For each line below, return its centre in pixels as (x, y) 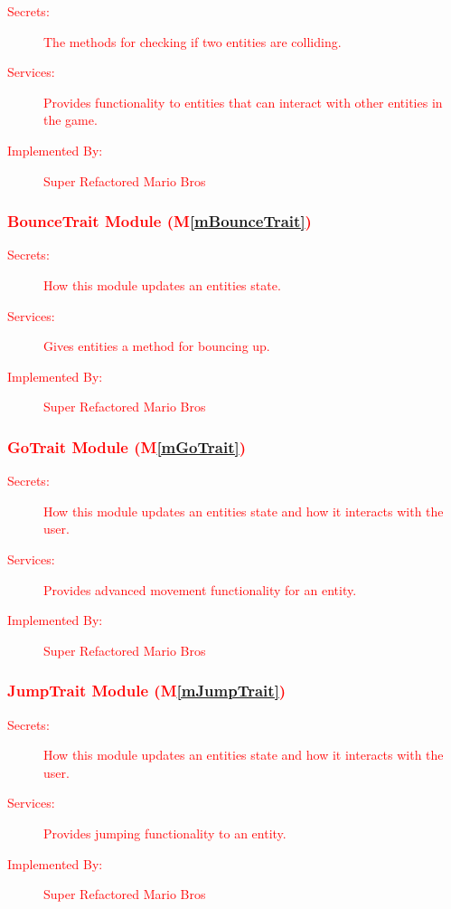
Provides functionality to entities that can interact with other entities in (243, 102)
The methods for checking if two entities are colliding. (193, 41)
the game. (70, 120)
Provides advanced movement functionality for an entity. (200, 589)
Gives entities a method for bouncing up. (157, 346)
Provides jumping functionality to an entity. (165, 833)
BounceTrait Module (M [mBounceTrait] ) (160, 221)
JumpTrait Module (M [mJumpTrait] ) (147, 691)
